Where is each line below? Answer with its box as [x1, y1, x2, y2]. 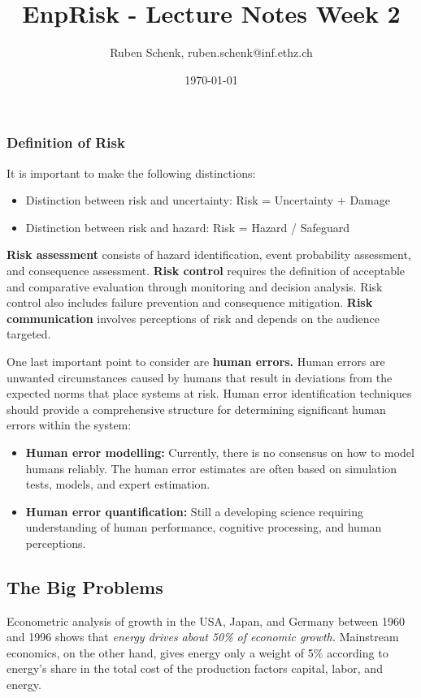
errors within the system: [7, 416, 132, 433]
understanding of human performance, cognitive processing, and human [25, 519, 382, 536]
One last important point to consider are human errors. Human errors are [7, 352, 385, 369]
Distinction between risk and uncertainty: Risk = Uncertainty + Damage [25, 192, 390, 209]
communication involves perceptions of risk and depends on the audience [7, 309, 380, 326]
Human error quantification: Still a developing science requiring [25, 502, 363, 519]
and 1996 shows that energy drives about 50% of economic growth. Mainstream [7, 628, 399, 645]
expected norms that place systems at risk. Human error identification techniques [7, 385, 412, 402]
